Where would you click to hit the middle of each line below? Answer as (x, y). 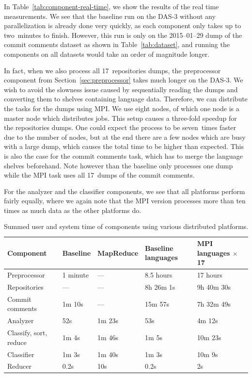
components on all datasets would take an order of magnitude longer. (107, 54)
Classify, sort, (27, 333)
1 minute (75, 275)
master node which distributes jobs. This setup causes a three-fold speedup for (120, 118)
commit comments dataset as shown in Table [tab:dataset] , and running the (117, 44)
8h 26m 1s (160, 287)
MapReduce (118, 253)
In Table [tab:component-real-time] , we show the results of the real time (111, 6)
